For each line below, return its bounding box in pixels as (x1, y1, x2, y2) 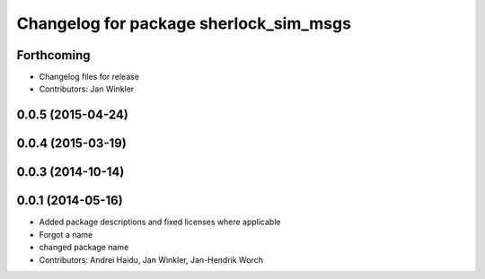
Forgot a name (39, 229, 93, 240)
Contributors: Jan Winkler (39, 83, 135, 94)
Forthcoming (16, 48, 91, 63)
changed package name (39, 242, 129, 253)
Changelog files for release (39, 72, 139, 83)
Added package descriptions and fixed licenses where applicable (39, 216, 281, 228)
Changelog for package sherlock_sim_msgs (16, 13, 352, 33)
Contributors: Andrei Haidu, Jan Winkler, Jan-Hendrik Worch (39, 254, 264, 265)
